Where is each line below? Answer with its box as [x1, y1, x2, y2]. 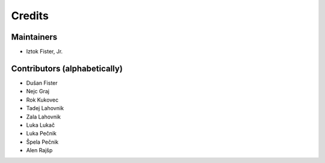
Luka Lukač [26, 121, 55, 129]
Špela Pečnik [26, 138, 59, 146]
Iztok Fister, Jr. [26, 48, 63, 55]
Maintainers [11, 32, 58, 42]
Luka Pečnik [26, 130, 57, 137]
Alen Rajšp [26, 147, 53, 154]
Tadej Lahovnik [26, 105, 64, 112]
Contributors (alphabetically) [11, 63, 123, 73]
